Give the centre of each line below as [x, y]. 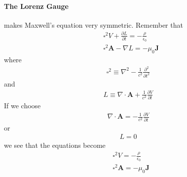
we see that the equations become [55, 145]
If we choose [22, 106]
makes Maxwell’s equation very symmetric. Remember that [93, 24]
